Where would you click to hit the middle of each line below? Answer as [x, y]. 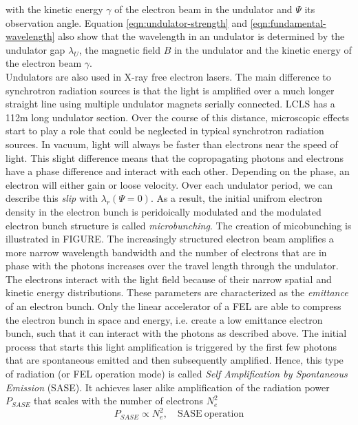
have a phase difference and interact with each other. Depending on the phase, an [178, 171]
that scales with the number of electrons [119, 401]
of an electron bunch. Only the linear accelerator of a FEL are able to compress [173, 306]
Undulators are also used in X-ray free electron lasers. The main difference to [168, 76]
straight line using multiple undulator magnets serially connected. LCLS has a [170, 104]
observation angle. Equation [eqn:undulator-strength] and [126, 22]
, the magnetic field [119, 49]
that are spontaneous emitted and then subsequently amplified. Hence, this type [175, 360]
